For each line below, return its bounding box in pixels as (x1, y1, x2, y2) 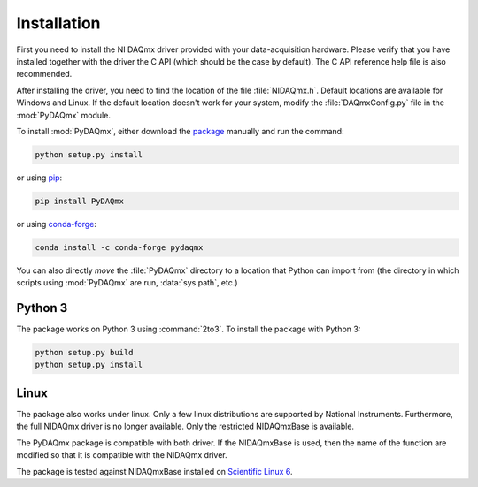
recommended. (16, 69, 73, 80)
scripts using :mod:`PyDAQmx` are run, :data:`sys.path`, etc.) (16, 278, 238, 288)
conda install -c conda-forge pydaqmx (35, 242, 204, 252)
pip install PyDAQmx (35, 195, 124, 206)
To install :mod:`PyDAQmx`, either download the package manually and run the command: (16, 126, 344, 136)
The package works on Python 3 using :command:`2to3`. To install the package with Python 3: (16, 323, 361, 335)
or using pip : (16, 172, 63, 183)
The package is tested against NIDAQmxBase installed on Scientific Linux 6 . (16, 466, 293, 476)
